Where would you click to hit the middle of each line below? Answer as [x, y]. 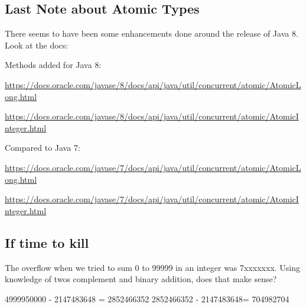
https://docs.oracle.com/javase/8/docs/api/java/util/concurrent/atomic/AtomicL [153, 84]
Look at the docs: [37, 45]
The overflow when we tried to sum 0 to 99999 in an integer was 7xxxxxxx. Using [153, 267]
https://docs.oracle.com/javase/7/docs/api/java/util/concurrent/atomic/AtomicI [152, 199]
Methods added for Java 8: [53, 65]
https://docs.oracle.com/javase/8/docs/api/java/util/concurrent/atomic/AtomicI [152, 116]
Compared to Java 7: [43, 148]
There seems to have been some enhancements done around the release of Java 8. [152, 33]
